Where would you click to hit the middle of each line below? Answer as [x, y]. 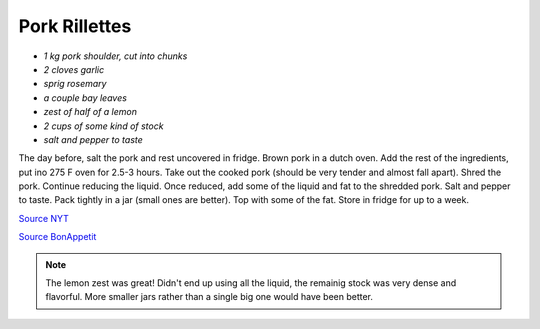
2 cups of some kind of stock [103, 126]
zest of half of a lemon [90, 112]
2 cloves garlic [74, 69]
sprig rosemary [75, 84]
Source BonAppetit [57, 237]
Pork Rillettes [75, 26]
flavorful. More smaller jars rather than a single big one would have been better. [209, 297]
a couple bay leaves [85, 97]
